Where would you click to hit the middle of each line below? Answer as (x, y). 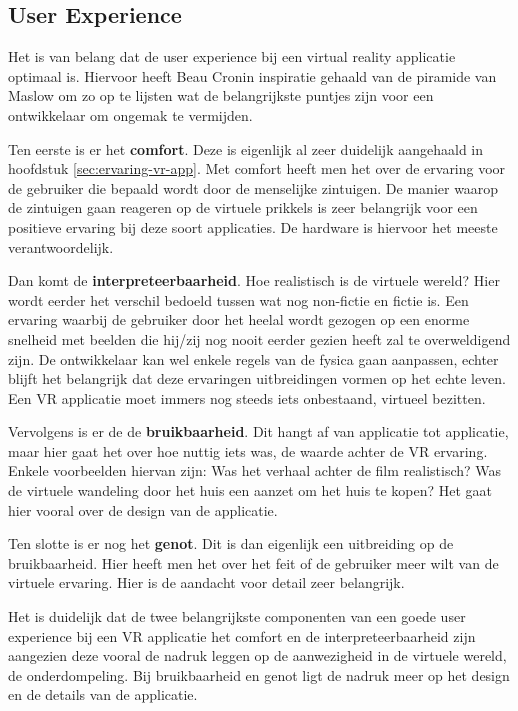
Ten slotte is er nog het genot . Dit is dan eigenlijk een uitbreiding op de (231, 543)
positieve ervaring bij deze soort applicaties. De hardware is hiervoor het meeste (253, 226)
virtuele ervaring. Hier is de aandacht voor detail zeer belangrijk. (206, 582)
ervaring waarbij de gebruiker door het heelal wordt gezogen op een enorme (239, 319)
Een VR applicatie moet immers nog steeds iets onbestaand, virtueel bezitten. (247, 397)
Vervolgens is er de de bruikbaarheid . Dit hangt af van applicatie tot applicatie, (258, 431)
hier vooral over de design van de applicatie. (143, 509)
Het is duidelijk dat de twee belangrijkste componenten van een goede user (237, 616)
